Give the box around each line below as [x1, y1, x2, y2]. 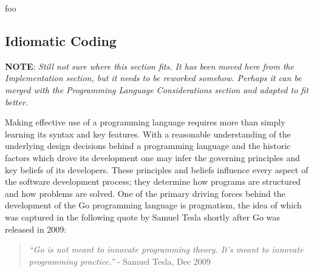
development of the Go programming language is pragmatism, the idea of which [5, 199, 302, 211]
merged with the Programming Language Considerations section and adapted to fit [5, 83, 309, 96]
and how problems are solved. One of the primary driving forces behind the [5, 187, 285, 199]
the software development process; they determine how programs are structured [5, 175, 301, 188]
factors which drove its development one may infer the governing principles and [5, 151, 300, 164]
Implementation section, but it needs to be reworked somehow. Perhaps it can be [5, 71, 302, 84]
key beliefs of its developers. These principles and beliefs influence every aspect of [5, 163, 309, 176]
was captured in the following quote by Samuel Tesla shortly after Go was [5, 210, 280, 223]
